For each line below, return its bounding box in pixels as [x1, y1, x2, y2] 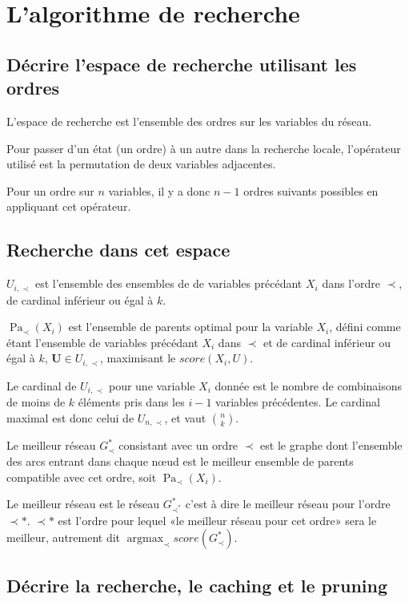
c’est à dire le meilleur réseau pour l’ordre [185, 495, 391, 512]
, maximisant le [100, 349, 176, 366]
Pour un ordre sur [6, 182, 94, 199]
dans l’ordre [322, 275, 380, 292]
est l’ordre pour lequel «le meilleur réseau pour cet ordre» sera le [58, 511, 377, 528]
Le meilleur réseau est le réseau [6, 495, 160, 512]
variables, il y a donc [108, 182, 211, 199]
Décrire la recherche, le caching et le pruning [6, 572, 388, 597]
